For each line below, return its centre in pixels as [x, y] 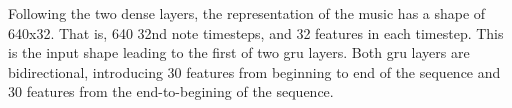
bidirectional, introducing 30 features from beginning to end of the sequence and [254, 71]
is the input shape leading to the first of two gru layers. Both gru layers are [239, 52]
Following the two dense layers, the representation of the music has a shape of [247, 13]
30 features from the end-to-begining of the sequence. [171, 91]
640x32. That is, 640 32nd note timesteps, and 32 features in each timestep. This [256, 32]
